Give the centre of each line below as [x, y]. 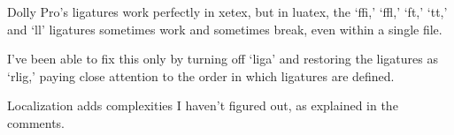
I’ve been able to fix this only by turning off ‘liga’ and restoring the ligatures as [223, 59]
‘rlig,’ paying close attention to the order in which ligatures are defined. [201, 75]
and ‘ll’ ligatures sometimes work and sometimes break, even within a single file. [225, 29]
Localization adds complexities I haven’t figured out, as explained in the [203, 105]
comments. [36, 122]
